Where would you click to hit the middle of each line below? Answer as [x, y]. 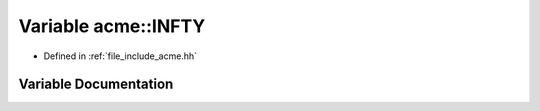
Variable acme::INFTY [112, 26]
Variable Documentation [96, 84]
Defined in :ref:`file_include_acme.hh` [120, 56]
